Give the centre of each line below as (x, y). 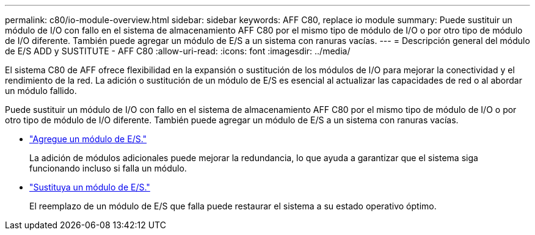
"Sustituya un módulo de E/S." (90, 187)
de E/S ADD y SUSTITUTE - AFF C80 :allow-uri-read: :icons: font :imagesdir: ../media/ (178, 51)
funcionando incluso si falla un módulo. (108, 168)
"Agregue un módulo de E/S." (88, 139)
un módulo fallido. (41, 91)
